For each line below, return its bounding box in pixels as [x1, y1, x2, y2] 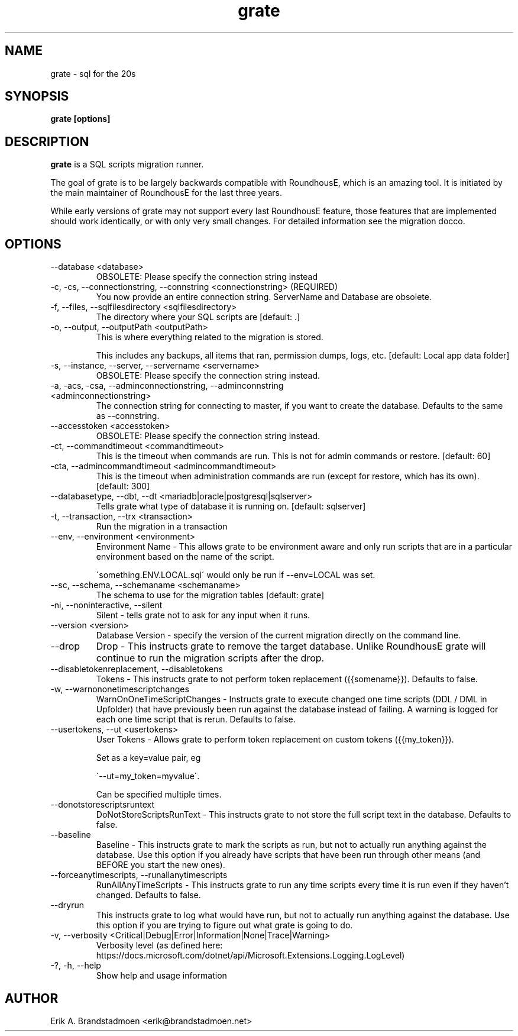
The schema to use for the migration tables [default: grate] [96, 590, 325, 601]
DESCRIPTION [5, 134, 89, 149]
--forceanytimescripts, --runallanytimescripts [50, 870, 228, 880]
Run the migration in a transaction [96, 521, 228, 532]
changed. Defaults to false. [96, 890, 201, 901]
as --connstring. [96, 411, 160, 421]
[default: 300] [96, 481, 150, 492]
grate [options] [50, 114, 111, 124]
